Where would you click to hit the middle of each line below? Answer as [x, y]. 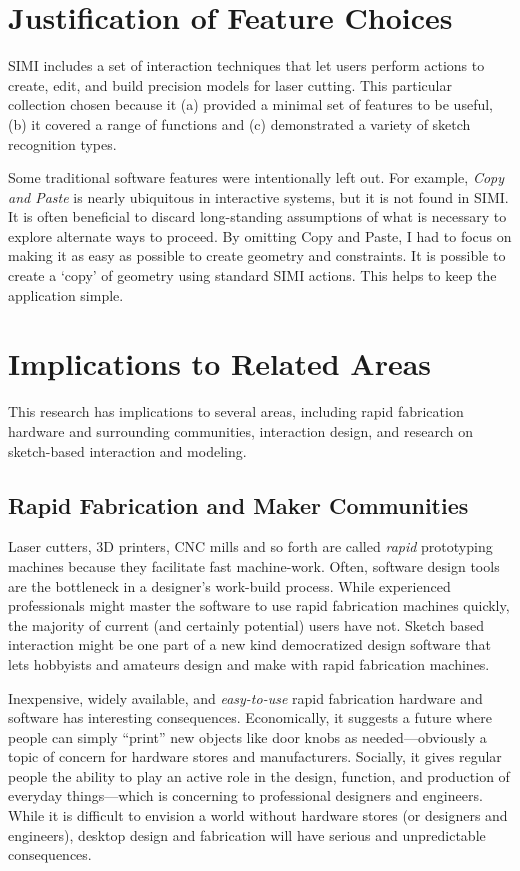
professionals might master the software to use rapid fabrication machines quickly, [259, 605]
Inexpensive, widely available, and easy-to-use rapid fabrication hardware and [245, 697]
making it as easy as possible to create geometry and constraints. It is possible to [257, 255]
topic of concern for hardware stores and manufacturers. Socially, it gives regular [255, 756]
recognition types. [62, 143]
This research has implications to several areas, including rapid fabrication [236, 411]
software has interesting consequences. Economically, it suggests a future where [250, 717]
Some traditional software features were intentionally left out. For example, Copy [256, 177]
